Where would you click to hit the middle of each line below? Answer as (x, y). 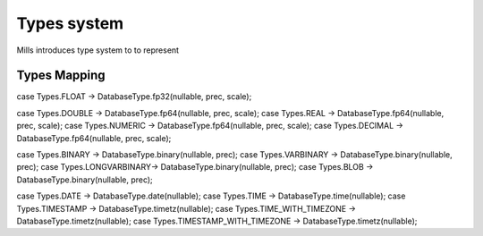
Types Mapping (61, 76)
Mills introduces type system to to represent (97, 50)
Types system (70, 23)
